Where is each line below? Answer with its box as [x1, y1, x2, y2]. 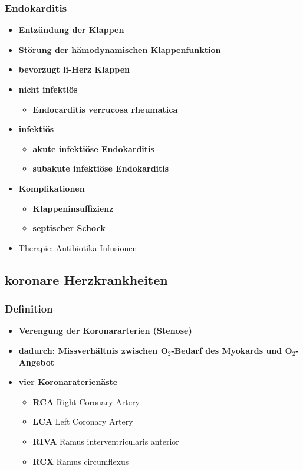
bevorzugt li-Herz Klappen [18, 63, 130, 75]
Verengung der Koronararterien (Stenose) [18, 324, 192, 337]
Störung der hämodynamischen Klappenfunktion [18, 43, 221, 55]
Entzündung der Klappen [18, 24, 124, 36]
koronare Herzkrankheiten [5, 270, 168, 288]
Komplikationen [18, 182, 85, 194]
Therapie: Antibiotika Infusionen [18, 241, 137, 254]
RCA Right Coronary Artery [32, 395, 140, 407]
